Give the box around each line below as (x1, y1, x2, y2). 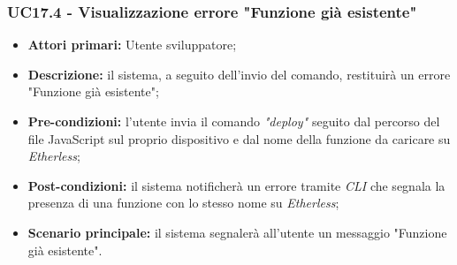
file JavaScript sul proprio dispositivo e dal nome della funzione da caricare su (27, 129, 451, 148)
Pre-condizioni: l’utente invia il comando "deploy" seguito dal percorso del (27, 112, 440, 130)
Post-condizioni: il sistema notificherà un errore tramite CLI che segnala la (27, 176, 446, 194)
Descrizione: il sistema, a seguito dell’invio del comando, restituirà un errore (27, 64, 451, 83)
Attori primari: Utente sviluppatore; (27, 35, 237, 54)
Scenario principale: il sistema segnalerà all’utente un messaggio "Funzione (27, 223, 447, 241)
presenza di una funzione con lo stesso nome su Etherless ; (27, 193, 339, 212)
